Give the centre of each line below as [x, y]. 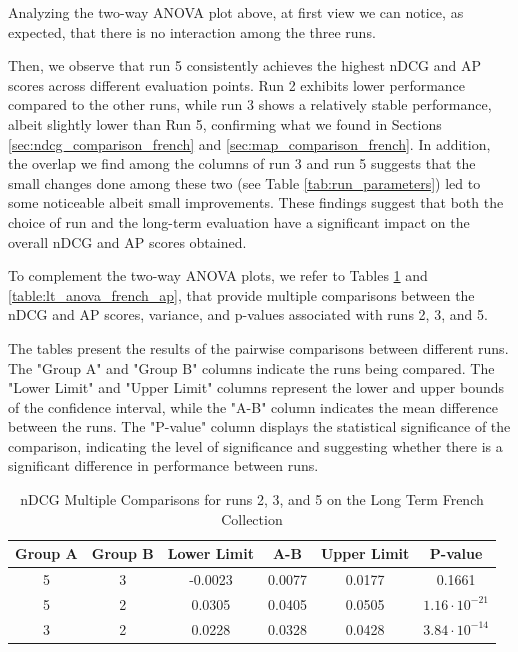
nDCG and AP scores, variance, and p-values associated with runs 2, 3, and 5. [248, 314]
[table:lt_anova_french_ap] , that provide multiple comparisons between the [241, 294]
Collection [252, 518]
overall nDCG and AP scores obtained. [127, 241]
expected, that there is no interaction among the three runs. [192, 31]
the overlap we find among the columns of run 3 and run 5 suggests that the [242, 163]
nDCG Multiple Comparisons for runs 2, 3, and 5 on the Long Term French [252, 499]
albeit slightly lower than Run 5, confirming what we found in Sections [225, 123]
